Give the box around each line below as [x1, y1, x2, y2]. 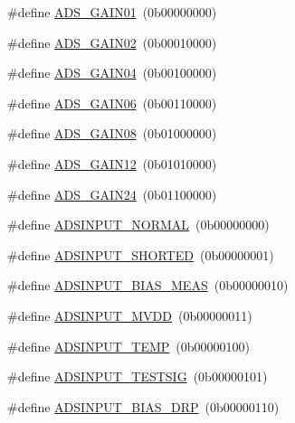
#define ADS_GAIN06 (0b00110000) [7, 93, 217, 112]
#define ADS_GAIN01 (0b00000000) [7, 3, 217, 21]
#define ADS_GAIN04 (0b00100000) [7, 63, 217, 82]
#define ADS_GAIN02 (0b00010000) [7, 33, 217, 52]
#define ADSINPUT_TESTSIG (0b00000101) [7, 367, 268, 386]
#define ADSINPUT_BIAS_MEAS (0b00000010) [7, 276, 289, 295]
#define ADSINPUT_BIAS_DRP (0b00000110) [7, 397, 280, 416]
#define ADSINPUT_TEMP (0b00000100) [7, 336, 250, 355]
